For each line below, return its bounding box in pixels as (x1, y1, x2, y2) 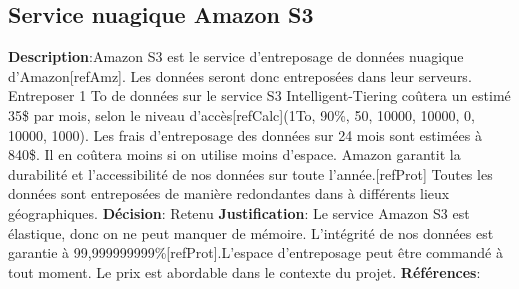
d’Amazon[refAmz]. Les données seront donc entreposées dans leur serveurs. (8, 65, 472, 86)
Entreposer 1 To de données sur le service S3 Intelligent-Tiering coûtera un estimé (8, 85, 511, 106)
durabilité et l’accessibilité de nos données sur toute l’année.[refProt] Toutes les (8, 163, 493, 184)
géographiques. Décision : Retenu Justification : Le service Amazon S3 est (8, 202, 470, 223)
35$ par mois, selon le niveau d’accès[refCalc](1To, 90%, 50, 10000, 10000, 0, (8, 104, 475, 125)
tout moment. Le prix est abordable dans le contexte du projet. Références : (8, 261, 481, 282)
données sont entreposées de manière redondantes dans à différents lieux (8, 183, 450, 204)
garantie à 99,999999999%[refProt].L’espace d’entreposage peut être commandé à (8, 242, 503, 263)
